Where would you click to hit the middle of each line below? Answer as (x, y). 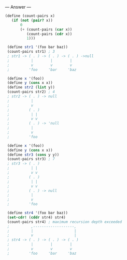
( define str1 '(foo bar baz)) (37, 47)
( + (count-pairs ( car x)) (46, 29)
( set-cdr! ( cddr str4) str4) (36, 217)
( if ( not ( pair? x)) (32, 20)
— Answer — (18, 7)
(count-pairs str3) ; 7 (31, 159)
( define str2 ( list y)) (31, 87)
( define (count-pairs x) (30, 16)
